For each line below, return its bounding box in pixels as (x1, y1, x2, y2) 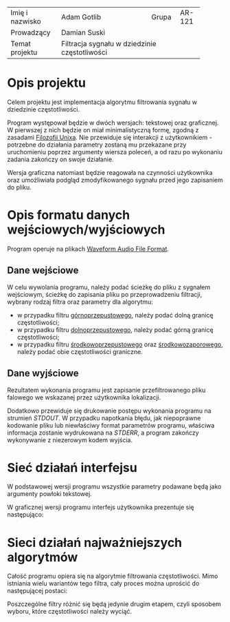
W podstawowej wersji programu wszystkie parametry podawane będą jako (7, 482, 222, 491)
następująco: (7, 510, 44, 519)
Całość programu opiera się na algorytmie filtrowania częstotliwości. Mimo (7, 572, 218, 581)
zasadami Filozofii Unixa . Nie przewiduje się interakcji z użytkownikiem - (7, 133, 213, 141)
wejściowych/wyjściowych (7, 222, 165, 238)
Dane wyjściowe (7, 368, 79, 380)
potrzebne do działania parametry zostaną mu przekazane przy (7, 141, 187, 149)
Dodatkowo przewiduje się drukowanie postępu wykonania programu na (7, 406, 211, 415)
